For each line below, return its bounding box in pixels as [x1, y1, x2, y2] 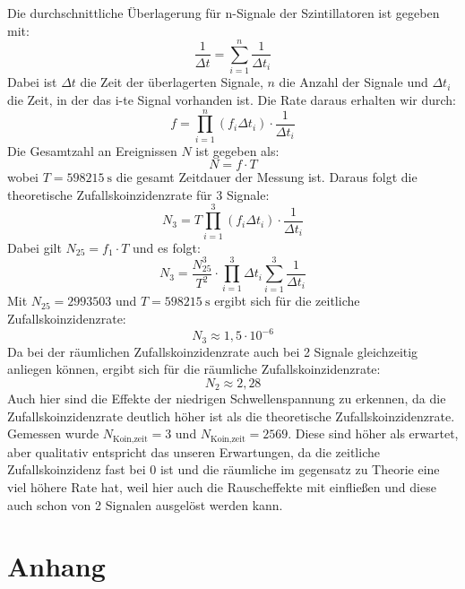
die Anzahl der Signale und [279, 73, 428, 91]
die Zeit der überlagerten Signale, [80, 73, 263, 91]
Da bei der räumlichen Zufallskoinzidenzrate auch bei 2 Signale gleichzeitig [7, 342, 418, 360]
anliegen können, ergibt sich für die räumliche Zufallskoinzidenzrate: [7, 359, 381, 378]
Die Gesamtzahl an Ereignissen [7, 141, 177, 160]
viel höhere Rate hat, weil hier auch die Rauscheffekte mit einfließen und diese [7, 478, 436, 497]
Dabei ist [7, 73, 57, 91]
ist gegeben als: [195, 141, 280, 160]
